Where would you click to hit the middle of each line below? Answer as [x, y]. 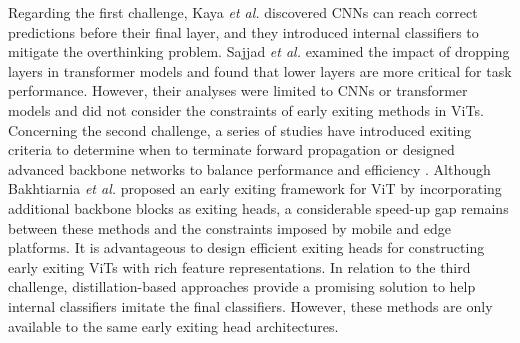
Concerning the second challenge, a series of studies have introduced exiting [240, 129]
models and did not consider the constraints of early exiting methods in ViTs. [246, 109]
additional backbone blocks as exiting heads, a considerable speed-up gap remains [258, 207]
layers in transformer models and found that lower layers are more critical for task [260, 70]
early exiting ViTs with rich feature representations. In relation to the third [239, 266]
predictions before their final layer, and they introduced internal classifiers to [243, 31]
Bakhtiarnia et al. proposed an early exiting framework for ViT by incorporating [255, 188]
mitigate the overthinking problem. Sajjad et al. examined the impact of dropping [259, 51]
